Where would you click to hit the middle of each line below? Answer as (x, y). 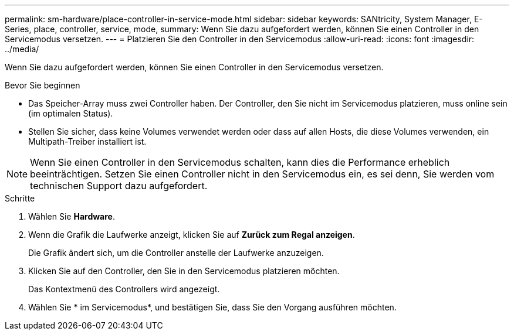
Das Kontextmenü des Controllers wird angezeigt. (124, 289)
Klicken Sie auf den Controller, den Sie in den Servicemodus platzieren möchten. (184, 271)
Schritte (20, 198)
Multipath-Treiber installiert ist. (87, 141)
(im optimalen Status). (71, 113)
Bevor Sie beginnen (43, 85)
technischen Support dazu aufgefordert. (119, 186)
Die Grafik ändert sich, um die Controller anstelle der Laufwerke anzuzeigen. (176, 253)
